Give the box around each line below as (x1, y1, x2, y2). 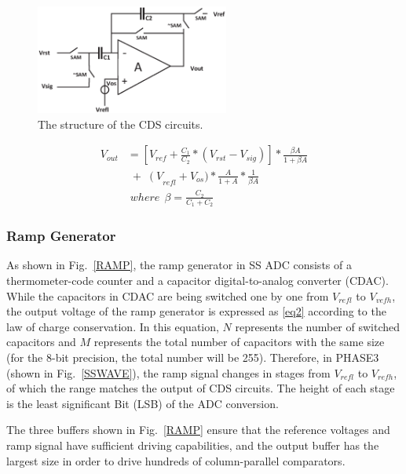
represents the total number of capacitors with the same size (93, 334, 385, 350)
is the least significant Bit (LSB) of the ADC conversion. (6, 395, 279, 411)
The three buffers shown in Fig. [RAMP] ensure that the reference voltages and (6, 421, 390, 438)
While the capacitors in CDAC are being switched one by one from (6, 287, 329, 304)
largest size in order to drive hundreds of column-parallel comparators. (6, 452, 346, 469)
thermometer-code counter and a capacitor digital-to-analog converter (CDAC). (6, 272, 389, 289)
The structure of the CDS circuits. (38, 115, 203, 132)
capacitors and (6, 334, 76, 350)
